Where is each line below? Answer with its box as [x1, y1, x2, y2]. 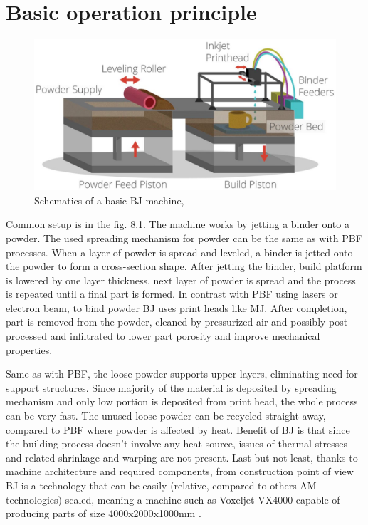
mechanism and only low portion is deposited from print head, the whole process [6, 394, 358, 409]
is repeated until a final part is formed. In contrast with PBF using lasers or [6, 286, 338, 301]
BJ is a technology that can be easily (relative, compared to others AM [6, 478, 317, 492]
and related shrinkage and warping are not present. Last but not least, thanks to [6, 449, 358, 464]
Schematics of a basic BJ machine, [34, 192, 184, 207]
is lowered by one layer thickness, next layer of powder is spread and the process [6, 272, 356, 287]
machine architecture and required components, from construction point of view [6, 464, 354, 479]
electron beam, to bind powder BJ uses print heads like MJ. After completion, [6, 300, 347, 315]
